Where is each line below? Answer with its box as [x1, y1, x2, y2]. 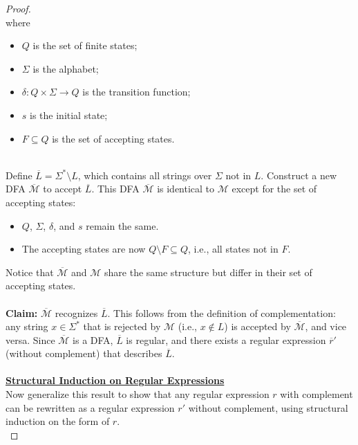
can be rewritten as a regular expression [6, 400, 175, 415]
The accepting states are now [21, 242, 146, 256]
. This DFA [91, 181, 140, 196]
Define [6, 167, 32, 182]
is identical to [157, 181, 215, 196]
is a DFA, [73, 332, 113, 347]
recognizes [55, 305, 98, 320]
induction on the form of [6, 414, 110, 428]
